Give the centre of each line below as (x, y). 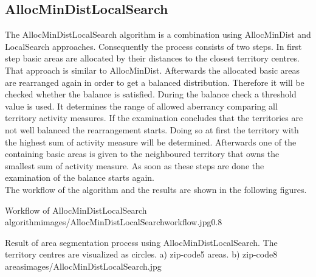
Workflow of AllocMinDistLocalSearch (76, 210)
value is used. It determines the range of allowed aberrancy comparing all (141, 106)
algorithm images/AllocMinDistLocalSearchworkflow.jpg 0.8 (114, 222)
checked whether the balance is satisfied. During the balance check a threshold (151, 94)
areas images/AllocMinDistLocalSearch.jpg (83, 266)
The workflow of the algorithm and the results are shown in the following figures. (156, 189)
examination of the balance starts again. (80, 177)
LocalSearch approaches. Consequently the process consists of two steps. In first (153, 46)
